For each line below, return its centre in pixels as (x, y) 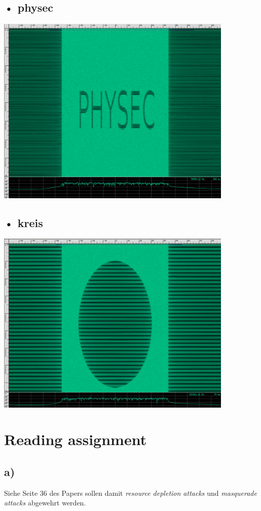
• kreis (24, 222)
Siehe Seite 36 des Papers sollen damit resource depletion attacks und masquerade (130, 492)
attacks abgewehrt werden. (45, 503)
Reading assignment (76, 439)
